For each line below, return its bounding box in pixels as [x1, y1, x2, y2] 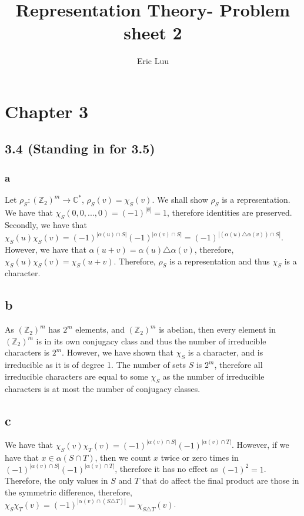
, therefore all [214, 358, 263, 371]
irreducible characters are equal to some [5, 370, 148, 382]
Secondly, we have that [5, 219, 87, 231]
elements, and [75, 323, 125, 336]
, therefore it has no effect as [115, 463, 218, 475]
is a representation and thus [169, 254, 270, 267]
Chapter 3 [5, 99, 89, 123]
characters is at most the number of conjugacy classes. [5, 382, 201, 394]
